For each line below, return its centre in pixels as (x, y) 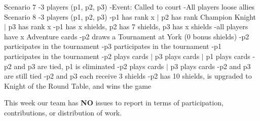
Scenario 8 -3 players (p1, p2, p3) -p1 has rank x (79, 16)
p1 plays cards (228, 56)
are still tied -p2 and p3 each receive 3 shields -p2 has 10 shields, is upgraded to (128, 76)
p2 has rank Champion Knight (209, 16)
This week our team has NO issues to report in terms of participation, (114, 103)
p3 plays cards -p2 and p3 (211, 66)
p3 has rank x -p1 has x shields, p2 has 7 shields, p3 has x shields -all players (128, 26)
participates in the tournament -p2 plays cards (76, 56)
